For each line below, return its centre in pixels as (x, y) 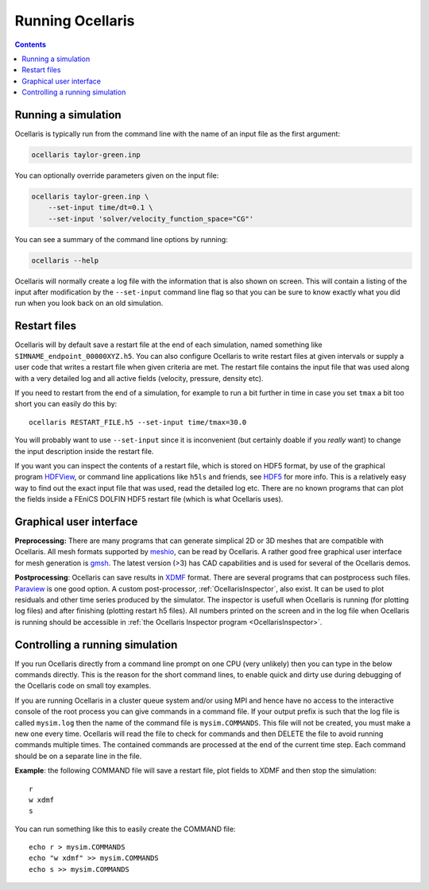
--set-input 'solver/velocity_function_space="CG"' (151, 219)
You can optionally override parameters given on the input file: (117, 175)
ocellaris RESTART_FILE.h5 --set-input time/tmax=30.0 (138, 422)
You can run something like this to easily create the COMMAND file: (125, 829)
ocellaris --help (65, 260)
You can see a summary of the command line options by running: (121, 239)
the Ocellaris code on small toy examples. (83, 686)
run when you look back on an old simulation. (89, 303)
